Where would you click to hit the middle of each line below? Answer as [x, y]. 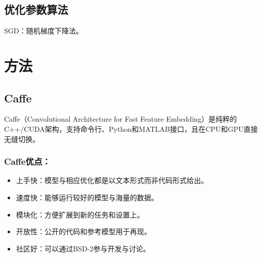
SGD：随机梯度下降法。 [44, 31]
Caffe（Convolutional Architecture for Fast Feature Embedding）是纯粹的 [121, 119]
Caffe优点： [27, 161]
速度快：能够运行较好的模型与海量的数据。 [87, 197]
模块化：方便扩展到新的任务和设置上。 [80, 214]
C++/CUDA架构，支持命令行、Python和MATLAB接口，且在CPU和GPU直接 [131, 128]
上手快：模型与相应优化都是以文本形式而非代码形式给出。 [112, 180]
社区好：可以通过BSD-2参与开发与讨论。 [83, 248]
